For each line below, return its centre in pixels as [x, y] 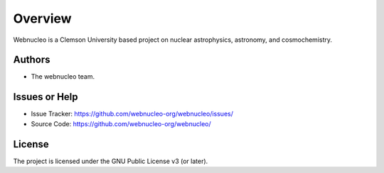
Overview [42, 18]
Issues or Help [46, 97]
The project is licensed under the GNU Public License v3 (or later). [111, 161]
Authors [32, 60]
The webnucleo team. [63, 77]
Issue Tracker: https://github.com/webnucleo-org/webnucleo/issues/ [132, 114]
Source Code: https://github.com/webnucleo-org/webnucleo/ [121, 123]
